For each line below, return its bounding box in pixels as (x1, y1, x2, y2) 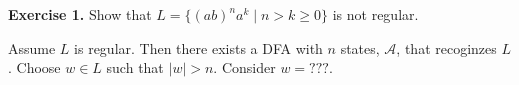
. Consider (213, 57, 276, 78)
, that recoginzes (396, 37, 497, 58)
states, (340, 37, 380, 58)
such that (106, 57, 164, 78)
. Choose (8, 57, 61, 78)
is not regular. (332, 4, 419, 24)
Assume (8, 37, 56, 58)
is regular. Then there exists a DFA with (74, 37, 323, 58)
